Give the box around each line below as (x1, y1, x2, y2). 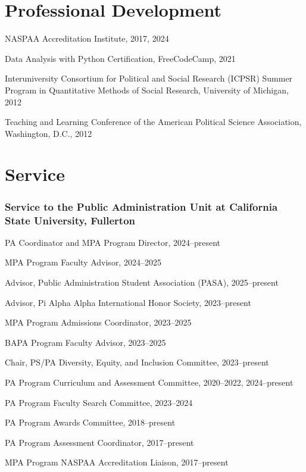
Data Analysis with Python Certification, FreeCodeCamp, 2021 (5, 52, 236, 64)
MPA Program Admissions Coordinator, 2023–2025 (5, 316, 192, 329)
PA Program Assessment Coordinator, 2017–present (5, 436, 194, 448)
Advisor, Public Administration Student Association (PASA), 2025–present (5, 276, 279, 288)
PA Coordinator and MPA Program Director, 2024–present (5, 236, 221, 248)
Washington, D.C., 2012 (5, 127, 92, 139)
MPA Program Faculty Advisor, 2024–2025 (5, 256, 161, 268)
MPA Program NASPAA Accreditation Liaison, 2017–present (5, 456, 229, 468)
